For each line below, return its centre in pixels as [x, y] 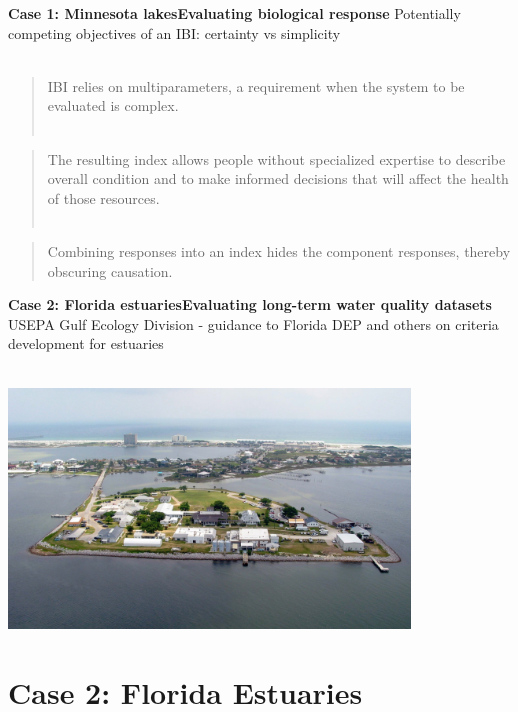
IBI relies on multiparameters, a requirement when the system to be [256, 85]
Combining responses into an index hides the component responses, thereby [279, 250]
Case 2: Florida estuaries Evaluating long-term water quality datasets [250, 304]
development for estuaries [86, 343]
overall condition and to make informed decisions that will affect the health [278, 178]
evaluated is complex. [113, 105]
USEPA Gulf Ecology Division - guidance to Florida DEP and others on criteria [253, 323]
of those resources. [103, 197]
